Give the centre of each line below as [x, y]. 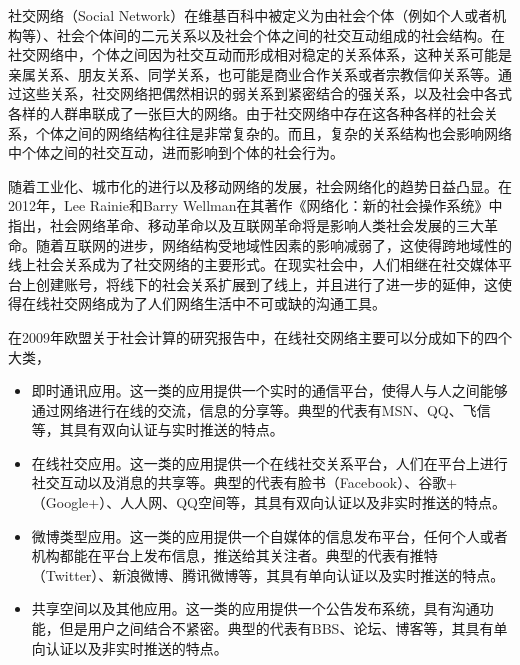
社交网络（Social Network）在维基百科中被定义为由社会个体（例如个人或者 [250, 15]
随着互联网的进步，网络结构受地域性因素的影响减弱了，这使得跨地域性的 [273, 244]
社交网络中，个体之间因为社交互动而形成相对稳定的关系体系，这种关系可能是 [260, 54]
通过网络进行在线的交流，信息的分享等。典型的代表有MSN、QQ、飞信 [261, 409]
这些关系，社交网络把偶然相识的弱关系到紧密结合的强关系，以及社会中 [252, 93]
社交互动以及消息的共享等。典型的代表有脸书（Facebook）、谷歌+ [244, 482]
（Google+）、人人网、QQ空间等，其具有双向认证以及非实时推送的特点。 [268, 502]
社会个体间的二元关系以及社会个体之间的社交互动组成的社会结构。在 [280, 34]
